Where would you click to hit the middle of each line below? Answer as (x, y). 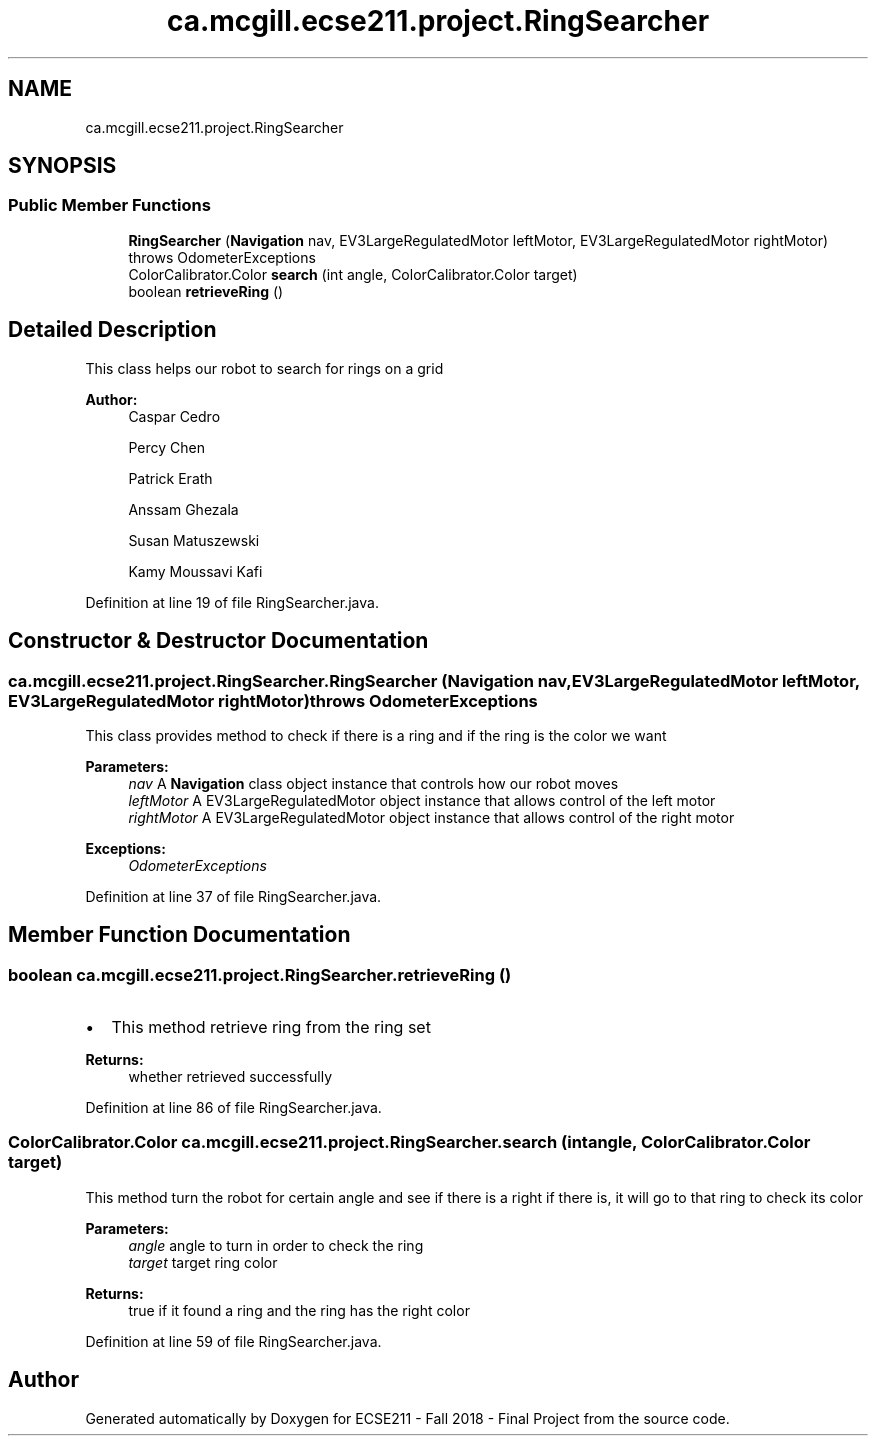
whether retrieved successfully (230, 1077)
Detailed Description (112, 330)
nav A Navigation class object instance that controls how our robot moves (373, 783)
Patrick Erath (170, 478)
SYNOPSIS (62, 166)
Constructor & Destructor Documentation (218, 641)
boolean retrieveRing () (206, 291)
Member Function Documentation (179, 935)
